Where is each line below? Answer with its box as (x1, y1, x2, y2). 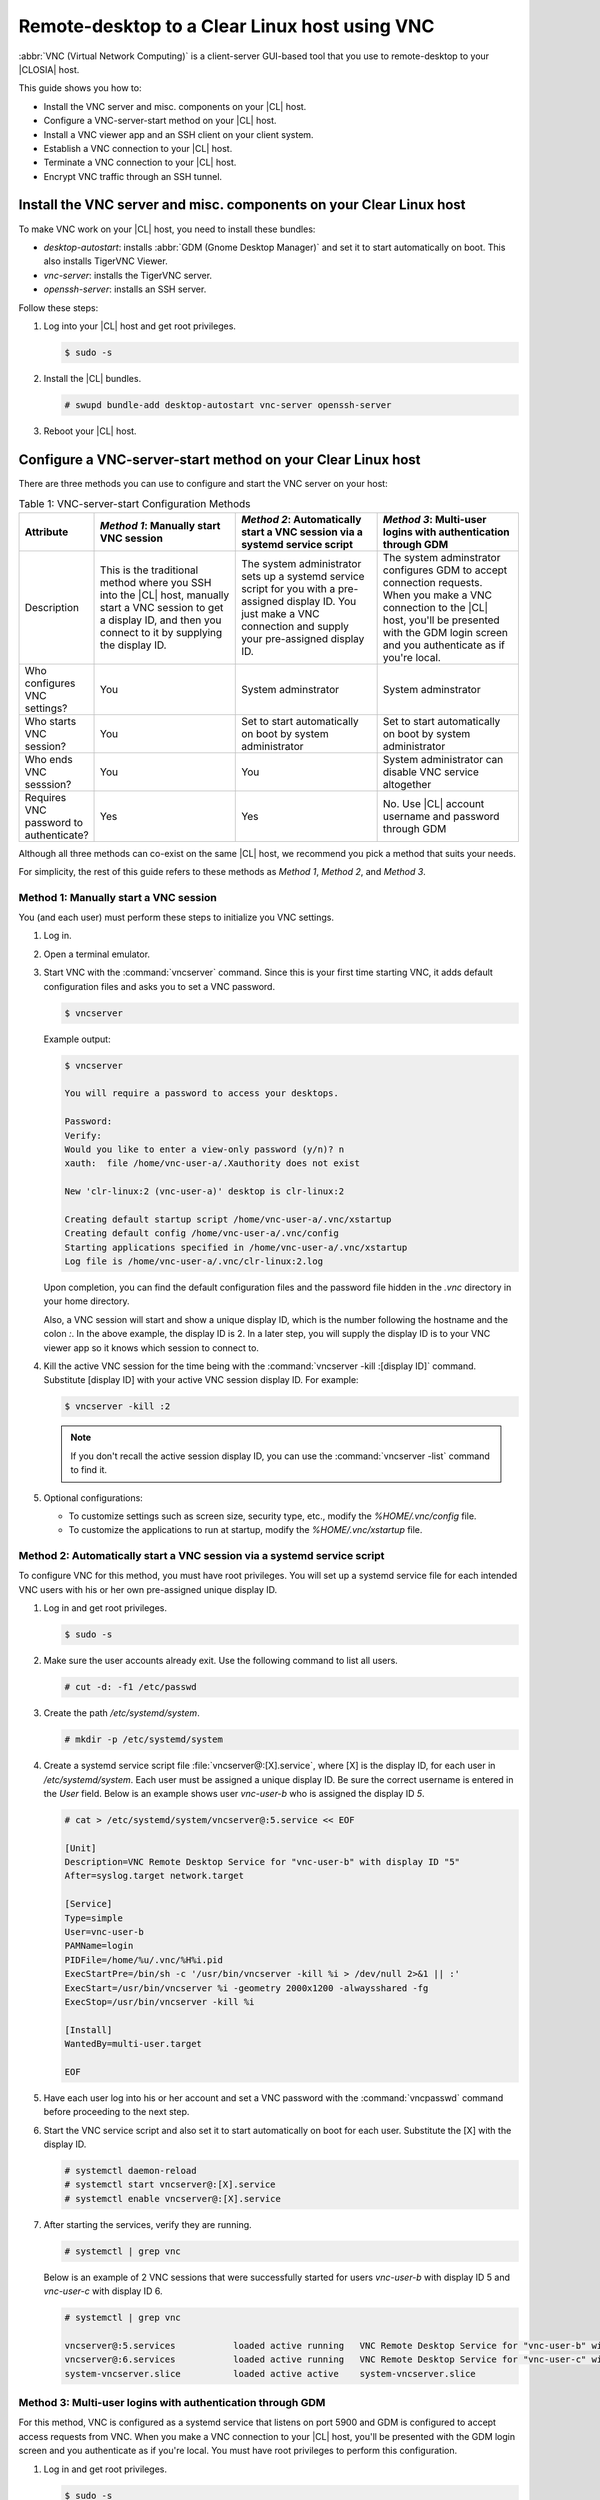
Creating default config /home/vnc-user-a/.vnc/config (64, 1228, 339, 1239)
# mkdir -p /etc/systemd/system (64, 1734, 224, 1745)
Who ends (24, 752, 74, 766)
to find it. (70, 1464, 108, 1476)
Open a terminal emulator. (43, 948, 150, 960)
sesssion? (24, 777, 72, 791)
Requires (24, 790, 67, 804)
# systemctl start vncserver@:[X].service (64, 2179, 276, 2190)
